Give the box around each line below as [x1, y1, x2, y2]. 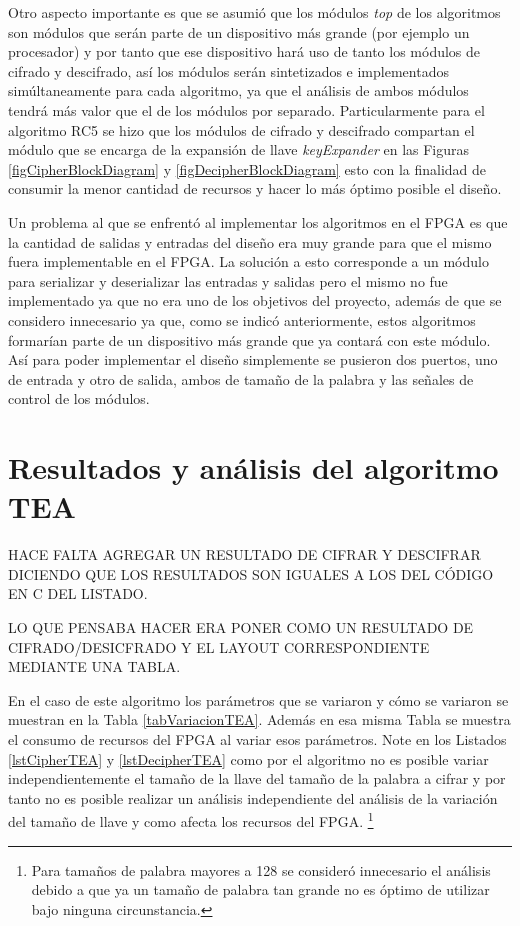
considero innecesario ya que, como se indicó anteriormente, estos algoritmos [8, 309, 476, 330]
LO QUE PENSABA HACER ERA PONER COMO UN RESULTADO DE [8, 616, 474, 637]
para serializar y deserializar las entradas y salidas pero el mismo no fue [8, 270, 448, 291]
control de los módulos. [8, 388, 150, 409]
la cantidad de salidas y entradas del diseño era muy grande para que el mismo [8, 231, 492, 252]
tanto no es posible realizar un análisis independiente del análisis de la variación [8, 787, 498, 808]
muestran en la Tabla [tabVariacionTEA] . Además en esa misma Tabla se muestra [8, 709, 511, 730]
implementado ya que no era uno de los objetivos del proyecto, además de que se [8, 290, 502, 311]
